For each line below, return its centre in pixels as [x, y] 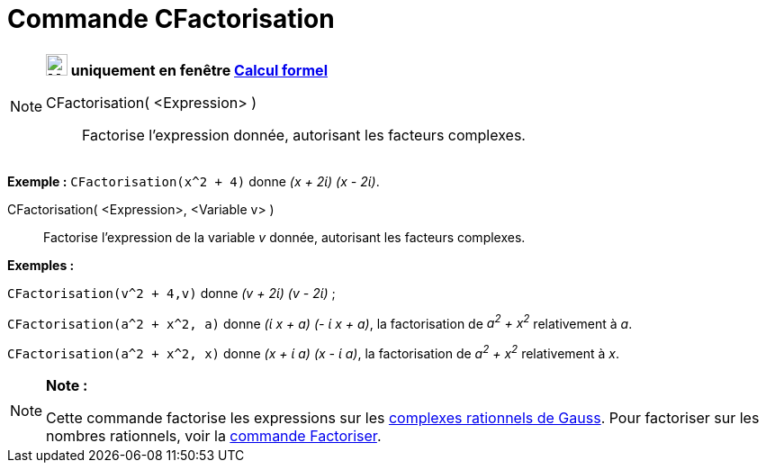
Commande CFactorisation [171, 19]
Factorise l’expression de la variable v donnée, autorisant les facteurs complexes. [284, 237]
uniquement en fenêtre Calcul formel [199, 70]
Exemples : [41, 265]
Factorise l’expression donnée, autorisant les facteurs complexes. [304, 135]
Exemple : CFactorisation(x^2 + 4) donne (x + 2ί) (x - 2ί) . [194, 181]
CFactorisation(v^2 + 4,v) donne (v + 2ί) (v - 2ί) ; [171, 293]
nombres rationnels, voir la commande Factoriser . [214, 436]
